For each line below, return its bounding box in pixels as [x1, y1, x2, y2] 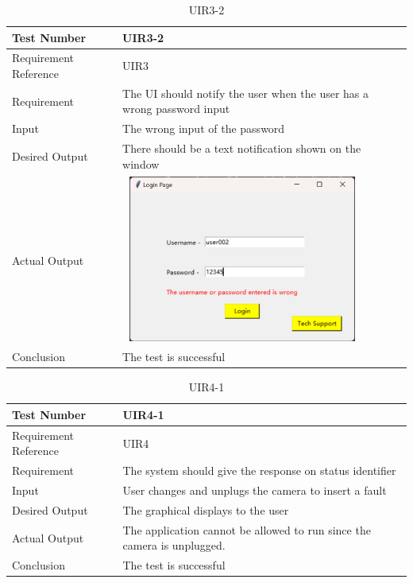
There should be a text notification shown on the [122, 140, 361, 157]
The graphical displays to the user [122, 501, 289, 518]
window [122, 155, 160, 172]
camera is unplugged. [122, 537, 226, 554]
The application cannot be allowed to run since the [122, 521, 371, 538]
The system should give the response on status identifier [122, 462, 396, 479]
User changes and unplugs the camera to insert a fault [122, 482, 387, 499]
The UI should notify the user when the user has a [122, 84, 369, 101]
